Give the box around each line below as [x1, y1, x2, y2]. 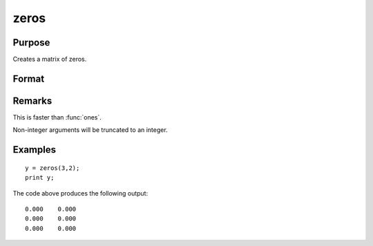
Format [12, 73, 45, 84]
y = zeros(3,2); [25, 164, 80, 172]
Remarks [12, 95, 52, 106]
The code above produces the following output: [12, 189, 149, 197]
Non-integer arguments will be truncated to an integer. [12, 126, 169, 134]
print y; [25, 173, 55, 182]
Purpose [12, 37, 50, 48]
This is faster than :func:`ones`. [12, 113, 102, 121]
